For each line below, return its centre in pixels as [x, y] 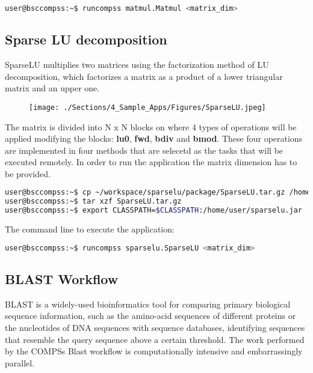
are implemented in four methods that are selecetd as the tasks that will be [144, 150]
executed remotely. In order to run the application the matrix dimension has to [151, 162]
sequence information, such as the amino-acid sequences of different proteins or [150, 316]
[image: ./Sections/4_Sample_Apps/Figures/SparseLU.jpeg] [147, 107]
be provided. [28, 173]
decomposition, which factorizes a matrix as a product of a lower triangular [144, 76]
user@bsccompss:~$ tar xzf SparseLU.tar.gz [93, 202]
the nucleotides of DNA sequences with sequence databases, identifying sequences [155, 327]
